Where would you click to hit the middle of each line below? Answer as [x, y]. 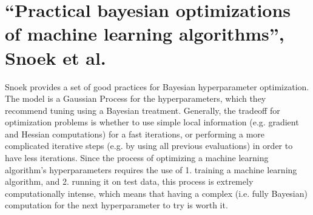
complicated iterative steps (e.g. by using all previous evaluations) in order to [149, 146]
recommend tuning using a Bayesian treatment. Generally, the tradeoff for [143, 110]
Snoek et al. [56, 57]
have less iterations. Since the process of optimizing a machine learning [137, 158]
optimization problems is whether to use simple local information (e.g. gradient [152, 122]
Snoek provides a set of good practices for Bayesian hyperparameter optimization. [157, 86]
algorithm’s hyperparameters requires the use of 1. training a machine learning [151, 169]
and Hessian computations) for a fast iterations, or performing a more [135, 134]
